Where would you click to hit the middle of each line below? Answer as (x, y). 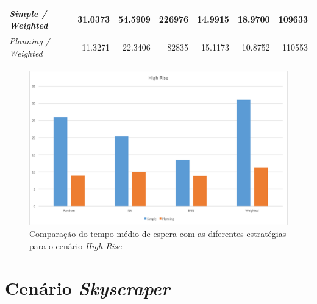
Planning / (30, 41)
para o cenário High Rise (76, 246)
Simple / (28, 13)
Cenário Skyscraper (87, 288)
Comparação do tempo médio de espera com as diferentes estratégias (158, 234)
